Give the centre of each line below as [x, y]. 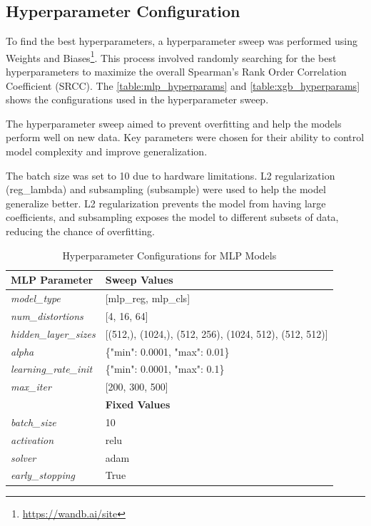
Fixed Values [138, 404]
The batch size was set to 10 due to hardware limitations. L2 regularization [171, 175]
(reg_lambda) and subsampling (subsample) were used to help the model [166, 189]
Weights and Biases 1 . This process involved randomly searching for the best [171, 56]
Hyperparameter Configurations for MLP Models [169, 255]
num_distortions [47, 315]
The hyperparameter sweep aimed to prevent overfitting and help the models [174, 123]
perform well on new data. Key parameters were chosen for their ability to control [185, 137]
